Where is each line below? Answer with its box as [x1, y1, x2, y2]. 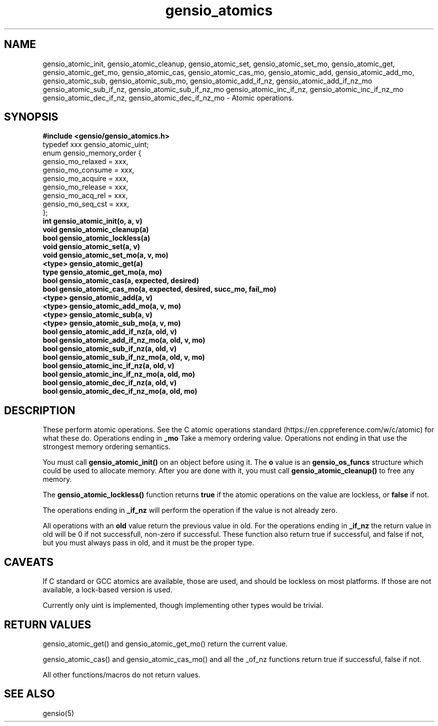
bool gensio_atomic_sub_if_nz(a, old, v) [42, 344, 177, 353]
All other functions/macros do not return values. [42, 670, 200, 679]
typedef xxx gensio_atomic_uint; [42, 140, 149, 149]
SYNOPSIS [4, 111, 58, 124]
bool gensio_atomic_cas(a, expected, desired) [42, 276, 199, 285]
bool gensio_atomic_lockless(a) [42, 234, 150, 243]
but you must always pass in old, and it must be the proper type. [42, 538, 254, 547]
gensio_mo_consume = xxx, [42, 166, 134, 175]
